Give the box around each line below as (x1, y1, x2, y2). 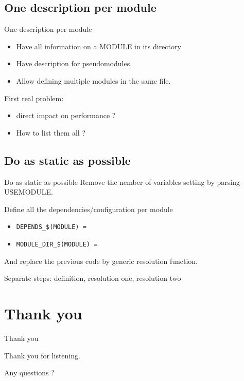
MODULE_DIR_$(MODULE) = (16, 241, 98, 248)
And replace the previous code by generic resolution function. (4, 255, 198, 266)
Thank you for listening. (4, 350, 80, 360)
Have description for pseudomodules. (16, 58, 132, 69)
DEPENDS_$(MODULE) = (16, 223, 86, 231)
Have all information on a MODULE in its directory (16, 41, 181, 51)
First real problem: (4, 92, 64, 103)
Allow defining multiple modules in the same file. (16, 75, 171, 86)
